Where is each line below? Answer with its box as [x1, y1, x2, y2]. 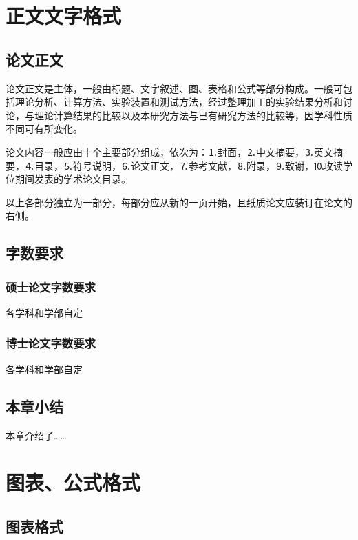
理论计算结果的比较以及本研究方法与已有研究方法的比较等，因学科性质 [34, 108, 352, 122]
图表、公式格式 [6, 468, 141, 497]
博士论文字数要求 [6, 334, 96, 352]
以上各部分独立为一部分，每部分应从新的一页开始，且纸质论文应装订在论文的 [6, 194, 352, 209]
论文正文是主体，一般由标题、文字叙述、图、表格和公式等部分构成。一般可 [6, 81, 343, 95]
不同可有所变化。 [6, 121, 83, 136]
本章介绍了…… [6, 428, 67, 442]
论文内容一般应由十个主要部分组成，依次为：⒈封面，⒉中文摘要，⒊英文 [6, 144, 333, 159]
